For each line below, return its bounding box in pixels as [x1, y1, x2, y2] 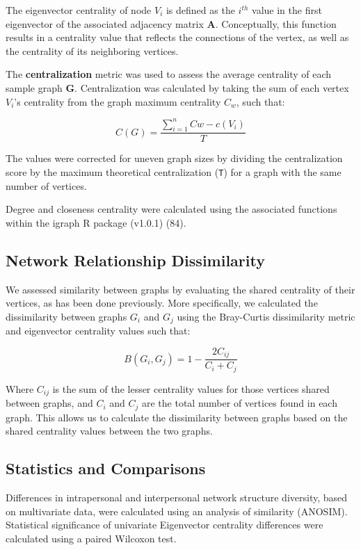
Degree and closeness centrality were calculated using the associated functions [6, 202, 337, 216]
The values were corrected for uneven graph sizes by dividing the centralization [6, 151, 343, 165]
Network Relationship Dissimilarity [6, 249, 265, 270]
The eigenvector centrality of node [6, 3, 152, 17]
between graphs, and [6, 396, 93, 410]
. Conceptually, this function [215, 16, 337, 31]
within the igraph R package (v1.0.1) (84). [6, 215, 186, 229]
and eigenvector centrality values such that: [6, 323, 191, 338]
